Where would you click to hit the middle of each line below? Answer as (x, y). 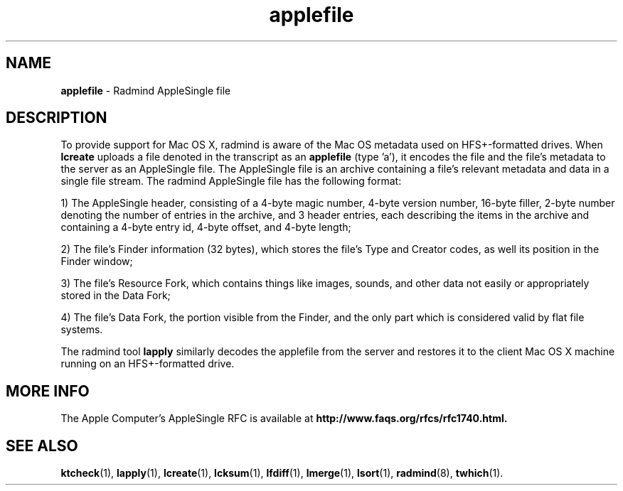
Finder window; (97, 261)
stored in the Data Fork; (116, 296)
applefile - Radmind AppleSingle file (146, 90)
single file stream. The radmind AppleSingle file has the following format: (231, 181)
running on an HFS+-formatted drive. (148, 364)
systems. (82, 330)
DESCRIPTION (57, 118)
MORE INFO (48, 391)
